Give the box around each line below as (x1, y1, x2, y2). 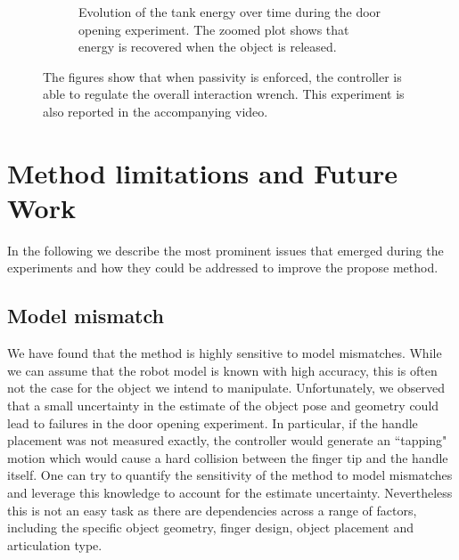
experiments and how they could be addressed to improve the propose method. (7, 258, 439, 277)
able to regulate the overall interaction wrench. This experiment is (43, 85, 405, 103)
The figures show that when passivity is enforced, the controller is (43, 67, 402, 85)
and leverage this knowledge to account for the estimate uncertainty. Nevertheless (7, 483, 453, 502)
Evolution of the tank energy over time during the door (78, 3, 381, 20)
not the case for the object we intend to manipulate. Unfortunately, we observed (7, 378, 446, 397)
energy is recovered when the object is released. (78, 37, 337, 56)
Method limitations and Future (7, 154, 398, 191)
